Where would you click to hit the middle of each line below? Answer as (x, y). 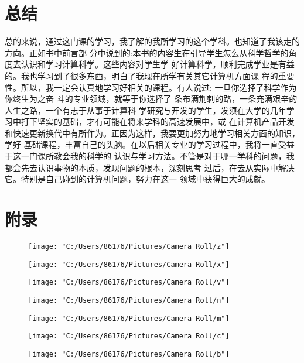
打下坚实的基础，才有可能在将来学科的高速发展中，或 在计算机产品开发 (158, 121)
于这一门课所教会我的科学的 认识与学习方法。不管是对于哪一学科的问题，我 (150, 156)
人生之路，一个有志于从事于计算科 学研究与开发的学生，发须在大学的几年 (146, 110)
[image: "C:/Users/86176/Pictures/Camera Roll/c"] (129, 336)
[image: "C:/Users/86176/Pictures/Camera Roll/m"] (129, 318)
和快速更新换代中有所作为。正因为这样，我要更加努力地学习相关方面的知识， (152, 133)
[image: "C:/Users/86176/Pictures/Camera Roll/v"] (129, 282)
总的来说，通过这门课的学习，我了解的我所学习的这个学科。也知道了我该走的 (152, 41)
